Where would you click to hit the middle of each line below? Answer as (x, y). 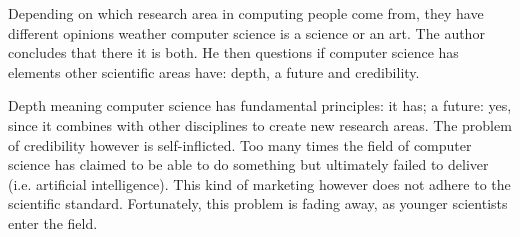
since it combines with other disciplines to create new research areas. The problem (260, 124)
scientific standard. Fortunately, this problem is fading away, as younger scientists (258, 203)
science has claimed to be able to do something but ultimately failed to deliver (248, 164)
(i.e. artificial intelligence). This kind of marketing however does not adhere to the (259, 183)
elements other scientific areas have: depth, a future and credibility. (214, 71)
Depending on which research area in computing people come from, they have (246, 13)
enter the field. (53, 222)
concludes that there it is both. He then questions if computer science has (233, 52)
